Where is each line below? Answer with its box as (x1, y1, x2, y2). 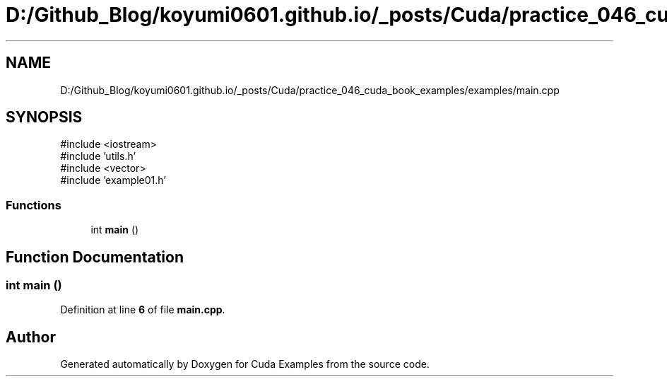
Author (6, 328, 56, 346)
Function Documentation (6, 248, 184, 266)
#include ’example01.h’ (60, 174, 166, 187)
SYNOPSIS (6, 108, 83, 127)
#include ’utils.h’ (60, 150, 136, 163)
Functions (6, 197, 61, 212)
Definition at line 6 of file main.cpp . (60, 303, 225, 316)
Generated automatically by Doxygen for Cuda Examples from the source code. (60, 358, 430, 371)
